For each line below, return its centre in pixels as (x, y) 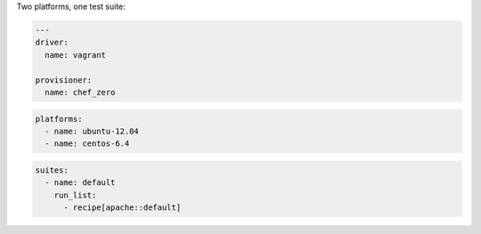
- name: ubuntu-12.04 (92, 131)
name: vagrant (76, 55)
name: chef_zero (80, 92)
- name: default (80, 183)
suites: (52, 170)
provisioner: (64, 80)
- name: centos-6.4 (87, 144)
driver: (52, 43)
